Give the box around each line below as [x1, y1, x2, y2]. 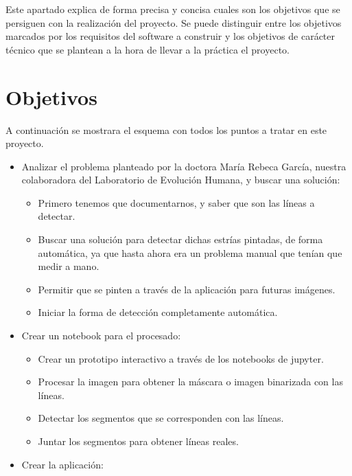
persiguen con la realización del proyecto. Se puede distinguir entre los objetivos [5, 15, 342, 30]
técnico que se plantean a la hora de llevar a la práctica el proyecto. [5, 42, 290, 56]
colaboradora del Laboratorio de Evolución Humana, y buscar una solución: [21, 172, 340, 187]
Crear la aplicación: [21, 457, 104, 471]
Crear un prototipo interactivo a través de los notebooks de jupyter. [38, 351, 324, 365]
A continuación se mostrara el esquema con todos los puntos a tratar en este [5, 122, 327, 137]
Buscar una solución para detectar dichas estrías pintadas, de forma [38, 232, 323, 247]
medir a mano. [38, 259, 99, 273]
